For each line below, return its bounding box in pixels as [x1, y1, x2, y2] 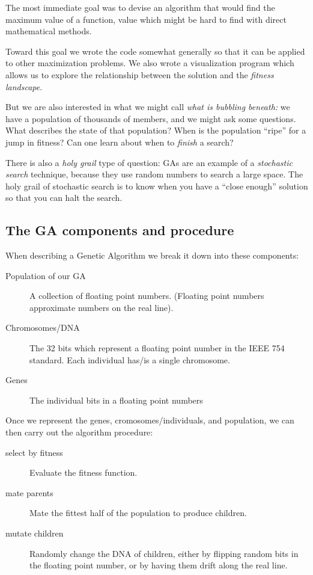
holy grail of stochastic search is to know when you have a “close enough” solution [5, 179, 308, 192]
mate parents [5, 486, 53, 499]
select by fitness [5, 446, 63, 458]
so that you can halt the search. [5, 191, 123, 204]
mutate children [5, 527, 64, 540]
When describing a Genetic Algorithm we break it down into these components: [5, 249, 299, 262]
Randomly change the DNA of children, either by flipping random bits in [29, 547, 299, 559]
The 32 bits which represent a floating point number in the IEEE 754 [29, 342, 285, 354]
